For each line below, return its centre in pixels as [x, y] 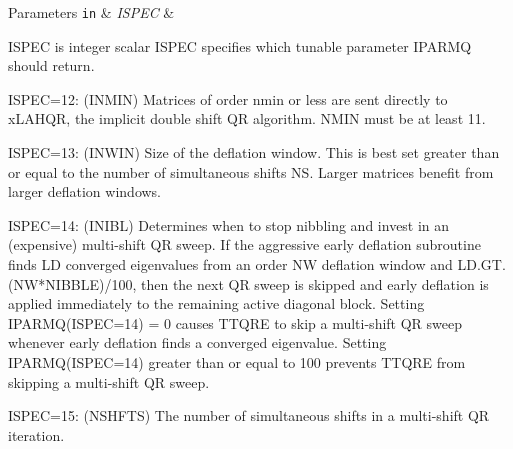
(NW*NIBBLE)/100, [72, 283]
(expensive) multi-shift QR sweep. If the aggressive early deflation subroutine [244, 244]
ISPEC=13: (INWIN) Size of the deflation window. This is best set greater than [254, 152]
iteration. [36, 434]
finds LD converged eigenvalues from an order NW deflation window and [230, 264]
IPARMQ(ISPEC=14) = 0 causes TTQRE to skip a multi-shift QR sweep [235, 322]
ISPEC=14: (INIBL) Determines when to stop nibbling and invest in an [229, 224]
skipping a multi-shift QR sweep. [109, 381]
